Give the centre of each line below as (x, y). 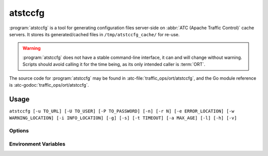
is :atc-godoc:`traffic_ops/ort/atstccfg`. (49, 85)
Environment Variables (37, 144)
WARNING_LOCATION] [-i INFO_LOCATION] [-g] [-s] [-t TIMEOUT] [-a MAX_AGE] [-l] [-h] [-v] (123, 118)
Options (19, 130)
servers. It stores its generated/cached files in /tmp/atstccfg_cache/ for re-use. (94, 34)
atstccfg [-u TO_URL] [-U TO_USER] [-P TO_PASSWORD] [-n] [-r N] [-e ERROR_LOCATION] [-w (122, 111)
